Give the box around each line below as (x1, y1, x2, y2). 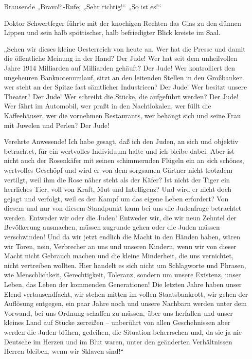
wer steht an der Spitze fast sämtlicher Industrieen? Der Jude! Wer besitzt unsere (4, 82, 247, 92)
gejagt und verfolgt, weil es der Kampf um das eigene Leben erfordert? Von (4, 193, 229, 203)
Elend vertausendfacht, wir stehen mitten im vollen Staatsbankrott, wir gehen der (4, 288, 248, 299)
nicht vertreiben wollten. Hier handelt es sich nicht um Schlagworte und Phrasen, (4, 260, 246, 270)
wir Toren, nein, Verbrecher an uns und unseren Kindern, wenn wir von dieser (4, 241, 236, 251)
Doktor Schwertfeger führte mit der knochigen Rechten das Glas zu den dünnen (4, 18, 241, 28)
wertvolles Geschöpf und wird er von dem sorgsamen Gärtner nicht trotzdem (4, 164, 233, 175)
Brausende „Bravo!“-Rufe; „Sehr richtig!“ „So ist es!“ (4, 1, 162, 11)
